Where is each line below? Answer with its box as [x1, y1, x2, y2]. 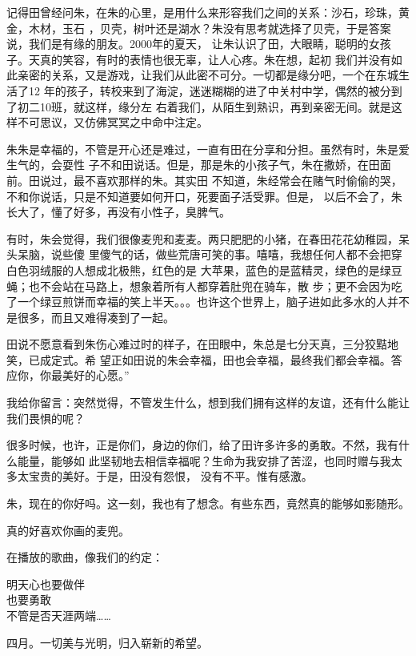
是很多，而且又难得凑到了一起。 [6, 308, 174, 325]
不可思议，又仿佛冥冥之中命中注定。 [17, 114, 208, 131]
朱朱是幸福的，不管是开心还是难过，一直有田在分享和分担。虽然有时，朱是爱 [6, 140, 410, 157]
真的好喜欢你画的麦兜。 [6, 521, 130, 538]
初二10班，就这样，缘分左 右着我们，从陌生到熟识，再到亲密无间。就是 [17, 98, 391, 115]
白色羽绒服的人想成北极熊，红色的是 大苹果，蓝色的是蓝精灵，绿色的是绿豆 [6, 261, 402, 278]
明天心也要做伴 [6, 575, 85, 592]
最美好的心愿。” [50, 367, 130, 384]
